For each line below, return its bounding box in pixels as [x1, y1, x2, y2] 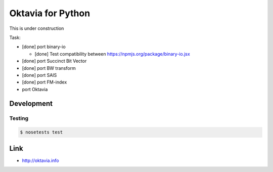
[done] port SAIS [22, 72, 57, 78]
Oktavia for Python [9, 8, 90, 19]
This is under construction [9, 25, 64, 31]
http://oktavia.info [22, 157, 59, 163]
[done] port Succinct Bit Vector [22, 58, 87, 64]
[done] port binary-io [22, 44, 66, 50]
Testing [9, 115, 29, 122]
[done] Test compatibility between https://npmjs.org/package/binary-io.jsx [34, 51, 191, 57]
